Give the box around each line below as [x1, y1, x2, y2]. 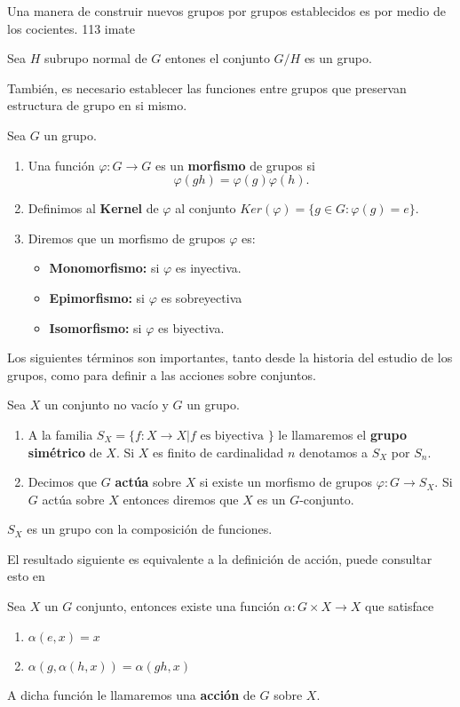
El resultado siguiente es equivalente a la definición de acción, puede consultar [7, 549, 432, 568]
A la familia [28, 425, 93, 443]
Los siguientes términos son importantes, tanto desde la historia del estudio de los [7, 348, 453, 367]
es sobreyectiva [161, 288, 242, 306]
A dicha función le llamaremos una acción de [7, 685, 256, 703]
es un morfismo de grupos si [155, 155, 315, 174]
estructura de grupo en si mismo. [7, 96, 187, 115]
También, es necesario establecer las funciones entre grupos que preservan [7, 78, 407, 97]
